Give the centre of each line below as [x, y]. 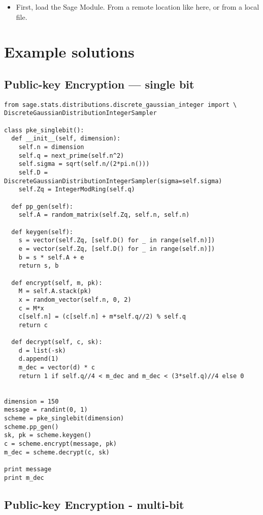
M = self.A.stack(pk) [55, 291]
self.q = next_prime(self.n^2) [71, 155]
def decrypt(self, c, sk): [57, 342]
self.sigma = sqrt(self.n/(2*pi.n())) [84, 164]
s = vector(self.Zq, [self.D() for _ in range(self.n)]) [117, 240]
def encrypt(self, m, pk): [57, 283]
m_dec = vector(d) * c [57, 368]
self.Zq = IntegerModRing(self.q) [77, 190]
